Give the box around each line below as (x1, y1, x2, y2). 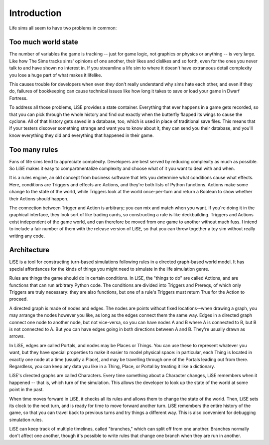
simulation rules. (9, 417, 43, 423)
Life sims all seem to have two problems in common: (9, 25, 117, 31)
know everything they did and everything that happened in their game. (9, 132, 154, 138)
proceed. (9, 296, 28, 302)
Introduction (9, 7, 62, 18)
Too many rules (9, 145, 58, 154)
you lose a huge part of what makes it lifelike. (9, 72, 102, 78)
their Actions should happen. (9, 195, 69, 202)
